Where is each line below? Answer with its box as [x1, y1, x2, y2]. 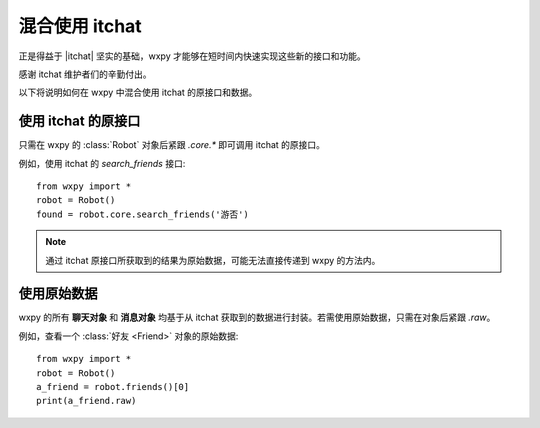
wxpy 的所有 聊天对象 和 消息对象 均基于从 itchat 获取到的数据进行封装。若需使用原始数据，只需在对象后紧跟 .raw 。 [18, 311, 496, 324]
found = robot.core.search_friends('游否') [36, 208, 249, 220]
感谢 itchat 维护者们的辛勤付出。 [18, 68, 152, 80]
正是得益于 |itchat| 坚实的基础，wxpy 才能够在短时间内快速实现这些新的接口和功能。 [18, 50, 366, 62]
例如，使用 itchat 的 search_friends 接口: [18, 157, 186, 169]
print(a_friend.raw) [36, 395, 137, 407]
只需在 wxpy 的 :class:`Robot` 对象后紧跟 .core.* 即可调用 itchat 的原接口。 [18, 139, 325, 151]
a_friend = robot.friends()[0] [36, 381, 190, 393]
